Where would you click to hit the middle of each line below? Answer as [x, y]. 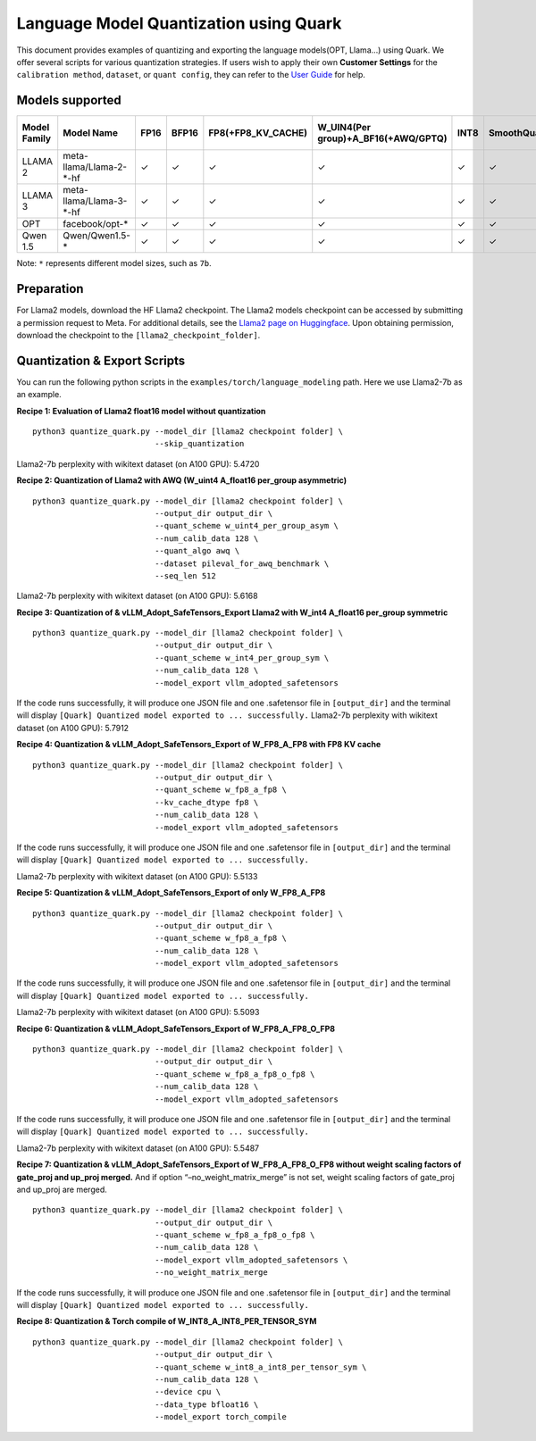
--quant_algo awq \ [197, 551]
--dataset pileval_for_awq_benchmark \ [242, 563]
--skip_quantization [200, 444]
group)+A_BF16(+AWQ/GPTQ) [382, 138]
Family [37, 138]
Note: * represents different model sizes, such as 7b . [114, 263]
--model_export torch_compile [221, 1417]
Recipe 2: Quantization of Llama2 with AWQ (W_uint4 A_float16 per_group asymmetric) [182, 480]
